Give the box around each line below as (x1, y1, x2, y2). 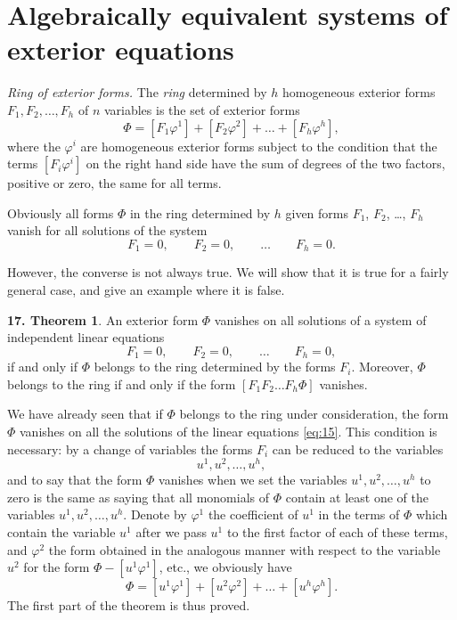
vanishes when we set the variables (159, 470, 347, 489)
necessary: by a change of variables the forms (7, 439, 253, 458)
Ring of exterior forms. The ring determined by (7, 83, 267, 102)
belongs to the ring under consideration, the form (179, 404, 449, 423)
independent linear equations (7, 328, 165, 347)
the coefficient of (208, 505, 298, 524)
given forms (285, 203, 348, 222)
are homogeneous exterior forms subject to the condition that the (80, 136, 437, 155)
